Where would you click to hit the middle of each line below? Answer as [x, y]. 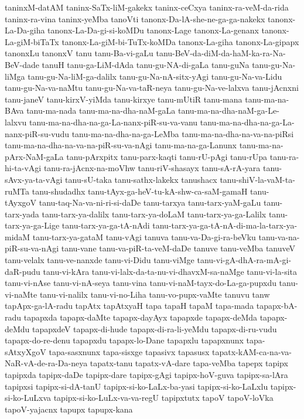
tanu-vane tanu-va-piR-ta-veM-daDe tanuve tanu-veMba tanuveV [178, 248]
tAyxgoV [21, 202]
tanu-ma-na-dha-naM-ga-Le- [228, 110]
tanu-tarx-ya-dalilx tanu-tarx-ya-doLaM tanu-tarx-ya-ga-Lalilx [154, 214]
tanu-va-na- [279, 236]
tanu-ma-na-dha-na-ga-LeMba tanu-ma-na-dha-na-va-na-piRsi [183, 133]
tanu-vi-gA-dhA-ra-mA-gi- [244, 260]
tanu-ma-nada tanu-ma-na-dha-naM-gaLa [101, 110]
